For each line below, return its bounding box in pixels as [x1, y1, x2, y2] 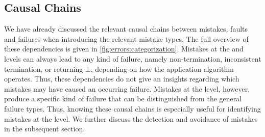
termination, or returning [4, 63, 83, 74]
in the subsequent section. [4, 123, 85, 134]
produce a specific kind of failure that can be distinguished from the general [4, 93, 242, 104]
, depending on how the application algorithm [90, 63, 234, 74]
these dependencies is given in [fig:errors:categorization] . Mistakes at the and [4, 43, 244, 54]
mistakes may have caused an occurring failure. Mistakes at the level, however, [4, 83, 250, 94]
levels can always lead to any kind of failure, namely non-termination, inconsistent [4, 53, 261, 64]
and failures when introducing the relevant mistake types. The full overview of [4, 33, 249, 44]
